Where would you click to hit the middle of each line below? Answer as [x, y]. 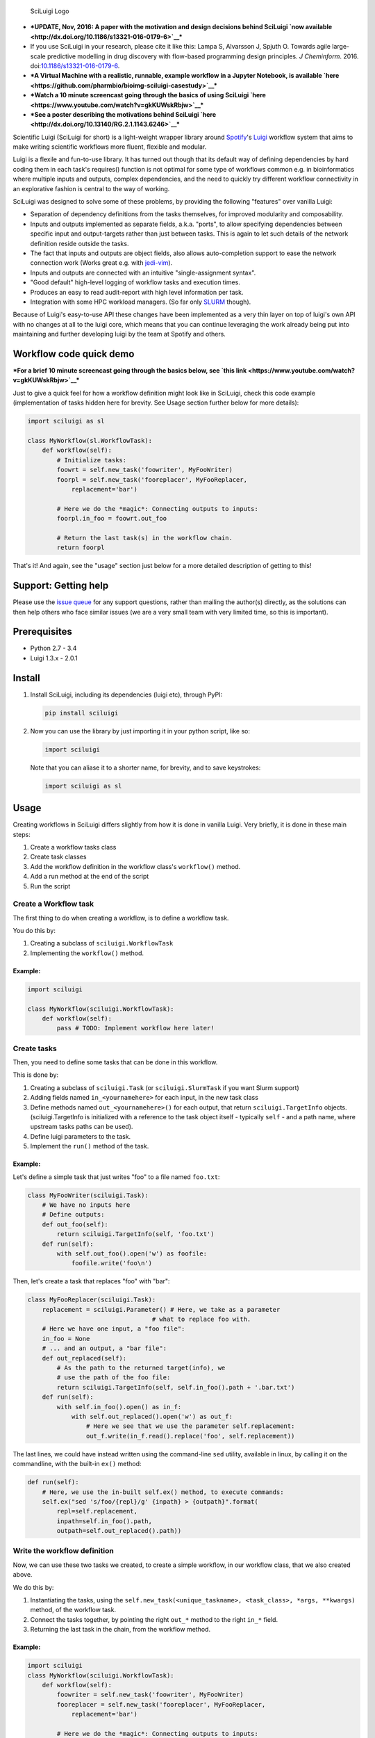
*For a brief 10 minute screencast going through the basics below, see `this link [130, 371]
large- [341, 47]
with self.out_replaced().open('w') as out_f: [152, 1416]
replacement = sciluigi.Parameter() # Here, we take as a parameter [161, 1309]
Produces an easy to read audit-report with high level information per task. [137, 292]
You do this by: [34, 931]
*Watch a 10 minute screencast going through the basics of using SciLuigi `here [148, 95]
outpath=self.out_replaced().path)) [119, 1531]
